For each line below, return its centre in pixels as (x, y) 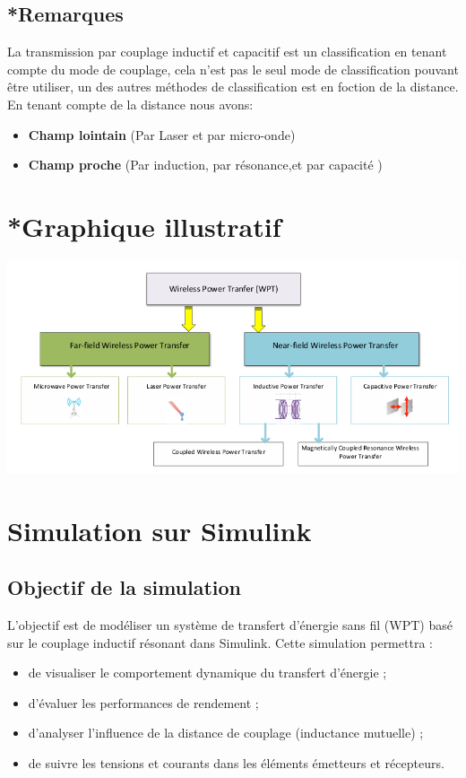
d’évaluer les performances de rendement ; (143, 702)
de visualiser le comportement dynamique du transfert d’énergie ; (207, 673)
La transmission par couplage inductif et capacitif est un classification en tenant (227, 52)
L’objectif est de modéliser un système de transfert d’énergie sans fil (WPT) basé (230, 624)
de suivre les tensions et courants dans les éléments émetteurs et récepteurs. (236, 762)
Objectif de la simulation (125, 587)
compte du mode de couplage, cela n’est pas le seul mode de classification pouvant (233, 69)
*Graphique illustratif (144, 226)
